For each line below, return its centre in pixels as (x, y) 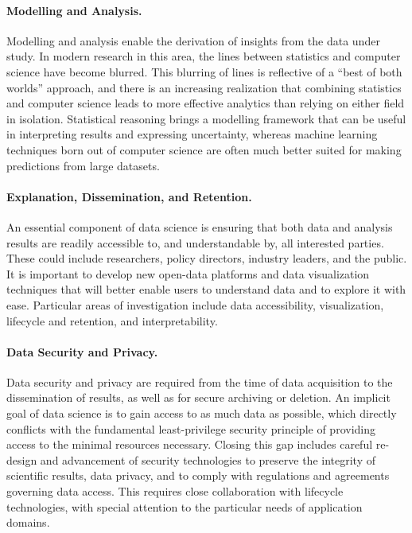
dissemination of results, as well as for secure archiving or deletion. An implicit (198, 397)
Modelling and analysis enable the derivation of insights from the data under (193, 40)
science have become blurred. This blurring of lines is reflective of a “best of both (204, 71)
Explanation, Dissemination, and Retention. (129, 196)
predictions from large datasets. (83, 165)
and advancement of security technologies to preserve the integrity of (208, 459)
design (22, 459)
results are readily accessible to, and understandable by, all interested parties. (195, 242)
